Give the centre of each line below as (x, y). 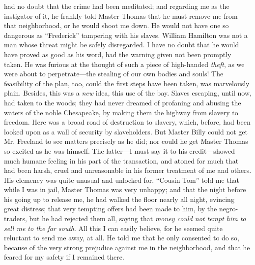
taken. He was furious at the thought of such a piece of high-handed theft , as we (124, 64)
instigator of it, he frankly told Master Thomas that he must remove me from (121, 16)
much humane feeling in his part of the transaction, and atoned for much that (121, 160)
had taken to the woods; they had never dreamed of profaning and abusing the (123, 102)
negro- (228, 209)
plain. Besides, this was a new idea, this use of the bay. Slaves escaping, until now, (128, 93)
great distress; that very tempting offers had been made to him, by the (111, 209)
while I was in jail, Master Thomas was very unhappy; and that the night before (125, 189)
